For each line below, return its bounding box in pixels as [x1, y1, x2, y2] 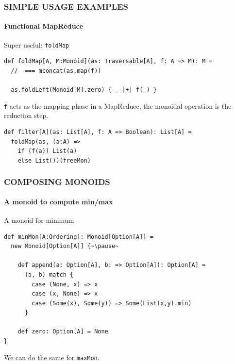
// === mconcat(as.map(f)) [11, 67, 101, 74]
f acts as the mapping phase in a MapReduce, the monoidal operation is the [4, 100, 232, 111]
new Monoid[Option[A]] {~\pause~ [11, 243, 119, 250]
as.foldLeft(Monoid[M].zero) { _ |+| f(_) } [11, 86, 157, 94]
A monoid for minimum [4, 215, 74, 225]
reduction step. [4, 110, 49, 120]
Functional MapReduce [4, 21, 84, 31]
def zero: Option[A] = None [17, 328, 108, 335]
